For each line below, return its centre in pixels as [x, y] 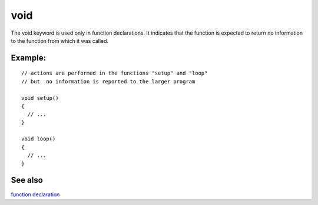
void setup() [40, 98]
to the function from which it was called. [60, 41]
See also [27, 180]
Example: [29, 58]
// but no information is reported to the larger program [108, 81]
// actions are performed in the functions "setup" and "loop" [115, 73]
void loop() [39, 139]
